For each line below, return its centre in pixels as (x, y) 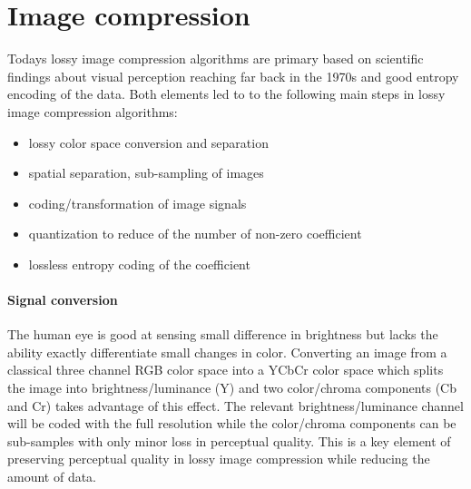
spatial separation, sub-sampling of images (146, 173)
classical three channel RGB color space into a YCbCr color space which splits (226, 370)
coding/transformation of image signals (137, 203)
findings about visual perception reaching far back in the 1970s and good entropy (233, 76)
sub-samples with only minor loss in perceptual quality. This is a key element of (229, 440)
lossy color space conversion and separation (148, 142)
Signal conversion (63, 300)
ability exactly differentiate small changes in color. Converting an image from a (227, 352)
